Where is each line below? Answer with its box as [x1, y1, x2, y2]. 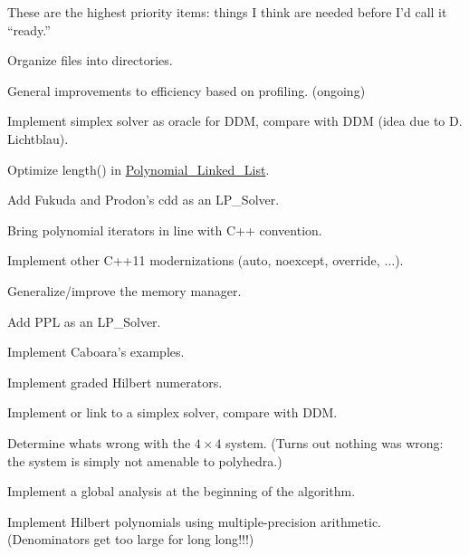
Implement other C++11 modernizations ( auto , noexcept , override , [7, 251, 380, 270]
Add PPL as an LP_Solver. [7, 311, 161, 330]
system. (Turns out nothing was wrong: [225, 433, 444, 452]
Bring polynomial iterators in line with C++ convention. [7, 220, 322, 239]
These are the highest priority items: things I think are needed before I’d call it [7, 3, 447, 21]
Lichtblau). [7, 129, 69, 148]
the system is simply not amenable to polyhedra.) [7, 451, 282, 470]
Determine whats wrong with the [7, 433, 191, 452]
